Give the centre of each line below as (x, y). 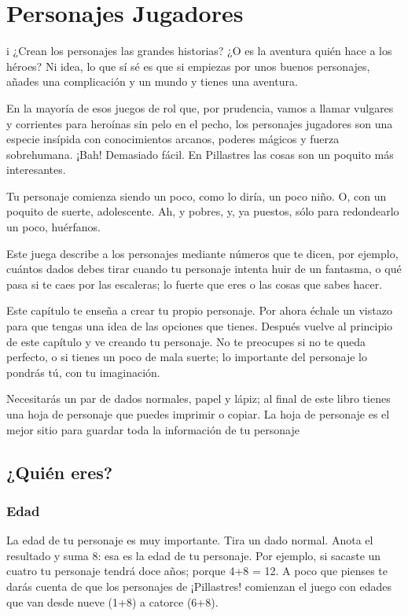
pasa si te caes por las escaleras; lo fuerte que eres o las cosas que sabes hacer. (195, 284)
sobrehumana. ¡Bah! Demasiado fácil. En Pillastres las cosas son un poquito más (200, 154)
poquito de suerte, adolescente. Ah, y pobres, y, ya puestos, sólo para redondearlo (203, 211)
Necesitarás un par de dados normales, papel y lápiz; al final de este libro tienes (198, 398)
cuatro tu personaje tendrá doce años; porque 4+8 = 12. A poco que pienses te (197, 571)
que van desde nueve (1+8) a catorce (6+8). (112, 601)
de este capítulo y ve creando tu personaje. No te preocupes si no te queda (186, 341)
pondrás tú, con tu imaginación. (83, 372)
